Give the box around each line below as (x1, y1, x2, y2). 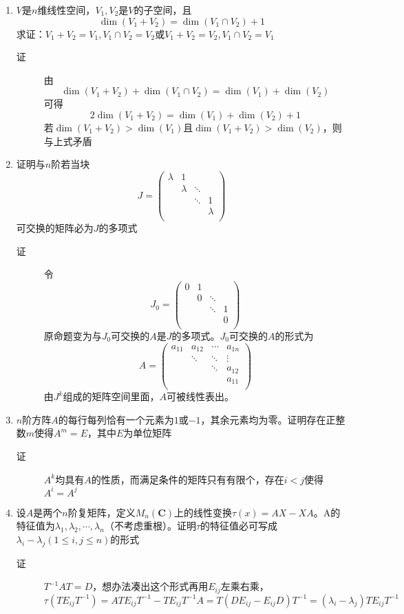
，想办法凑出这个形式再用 (92, 579, 209, 593)
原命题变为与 (43, 328, 102, 342)
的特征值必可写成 (200, 518, 278, 533)
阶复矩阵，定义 (67, 505, 136, 519)
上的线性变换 (174, 505, 233, 519)
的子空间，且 (134, 3, 192, 17)
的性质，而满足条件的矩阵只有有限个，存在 (91, 472, 284, 486)
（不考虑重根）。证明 (104, 518, 196, 533)
